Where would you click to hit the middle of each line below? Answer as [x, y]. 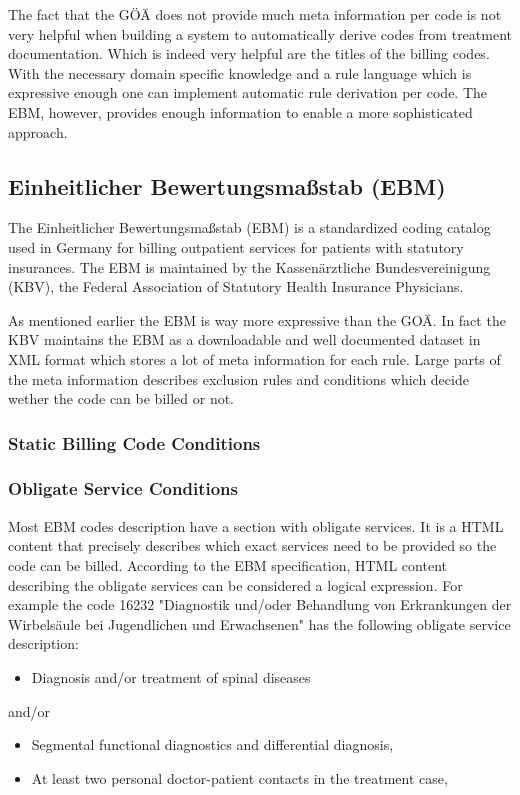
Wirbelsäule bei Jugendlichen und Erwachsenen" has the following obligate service [259, 623]
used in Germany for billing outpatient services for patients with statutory [236, 246]
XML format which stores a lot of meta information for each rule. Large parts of [254, 358]
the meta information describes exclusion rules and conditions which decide [238, 378]
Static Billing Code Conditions [134, 442]
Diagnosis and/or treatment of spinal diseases [171, 676]
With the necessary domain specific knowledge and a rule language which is [240, 72]
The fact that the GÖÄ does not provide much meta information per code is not [255, 14]
